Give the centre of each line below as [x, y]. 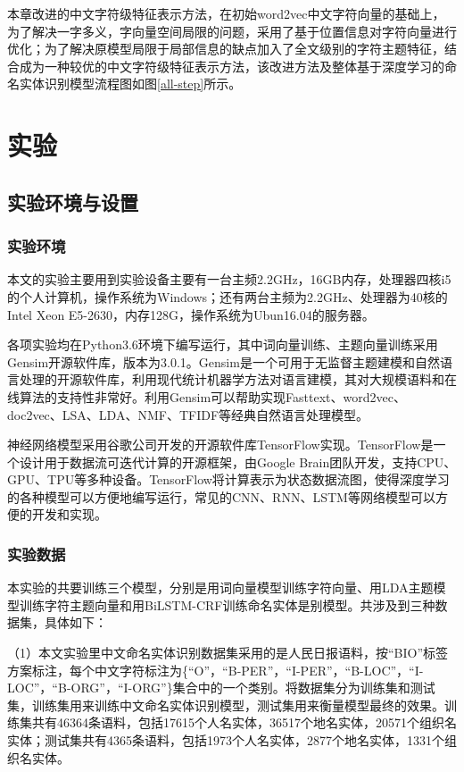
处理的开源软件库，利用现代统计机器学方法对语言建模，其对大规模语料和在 [238, 379]
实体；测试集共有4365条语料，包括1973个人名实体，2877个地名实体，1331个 [226, 740]
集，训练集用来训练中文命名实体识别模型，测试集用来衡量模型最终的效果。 [226, 705]
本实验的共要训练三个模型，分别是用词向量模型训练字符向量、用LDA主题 [220, 587]
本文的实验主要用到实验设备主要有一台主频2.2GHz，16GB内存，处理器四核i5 [229, 279]
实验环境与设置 [73, 201]
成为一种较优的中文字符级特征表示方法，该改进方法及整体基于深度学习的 [232, 66]
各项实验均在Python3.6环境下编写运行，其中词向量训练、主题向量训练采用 [223, 344]
